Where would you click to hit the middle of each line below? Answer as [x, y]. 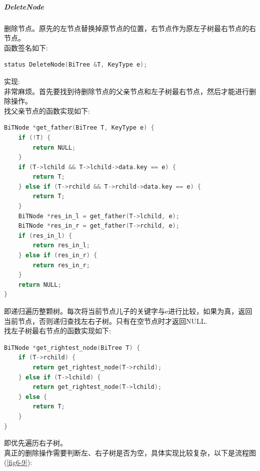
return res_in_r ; [61, 265]
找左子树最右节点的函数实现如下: [57, 331]
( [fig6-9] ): [18, 462]
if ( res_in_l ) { [45, 235]
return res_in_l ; [61, 246]
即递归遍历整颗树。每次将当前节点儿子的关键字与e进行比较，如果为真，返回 [128, 311]
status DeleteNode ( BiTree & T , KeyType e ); [76, 65]
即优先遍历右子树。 [35, 443]
